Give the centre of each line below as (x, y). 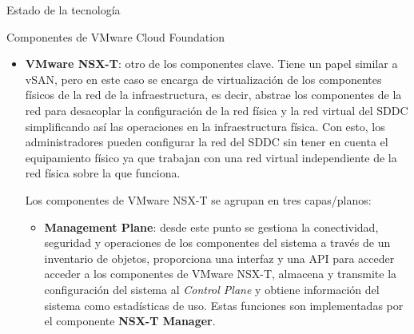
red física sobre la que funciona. (103, 173)
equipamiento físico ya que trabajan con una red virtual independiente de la (211, 157)
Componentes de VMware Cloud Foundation (115, 36)
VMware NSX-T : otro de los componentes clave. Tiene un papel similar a (211, 64)
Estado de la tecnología (64, 10)
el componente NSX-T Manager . (130, 321)
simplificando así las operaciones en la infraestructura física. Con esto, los (205, 126)
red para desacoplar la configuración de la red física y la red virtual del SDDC (217, 110)
